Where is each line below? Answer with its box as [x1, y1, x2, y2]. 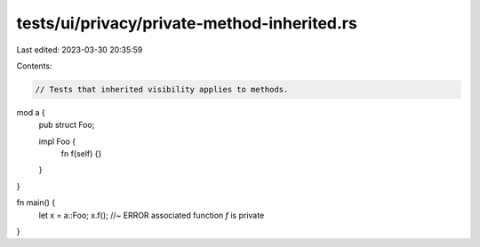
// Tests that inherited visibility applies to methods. [35, 84, 289, 94]
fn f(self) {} [60, 148, 102, 159]
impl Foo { [38, 136, 76, 147]
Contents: [16, 60, 52, 71]
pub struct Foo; [38, 120, 95, 131]
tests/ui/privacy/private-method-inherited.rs [16, 13, 357, 33]
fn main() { [16, 197, 56, 208]
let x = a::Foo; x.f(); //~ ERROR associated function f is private [38, 210, 265, 220]
